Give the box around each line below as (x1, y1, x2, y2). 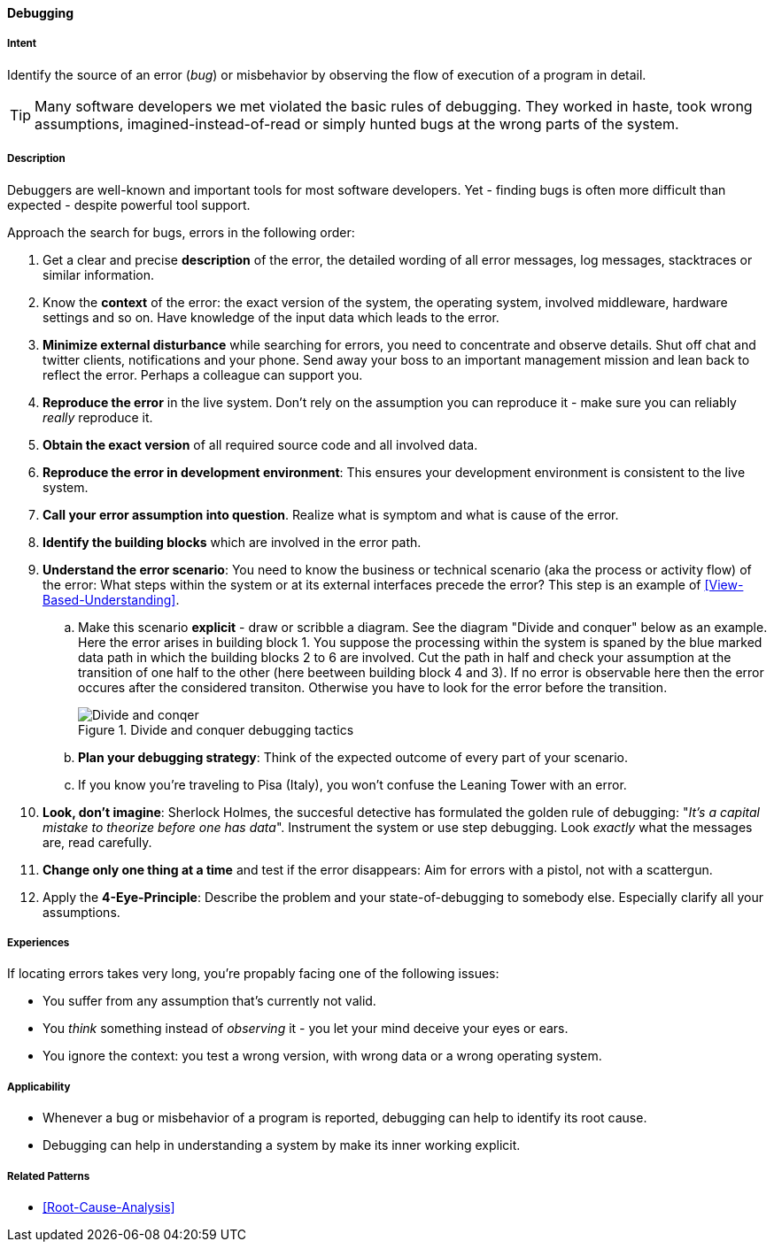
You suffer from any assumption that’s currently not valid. (43, 993, 376, 1009)
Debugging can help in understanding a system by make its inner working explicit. (43, 1137, 521, 1153)
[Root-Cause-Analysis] (43, 1199, 175, 1214)
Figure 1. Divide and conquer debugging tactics (78, 721, 354, 737)
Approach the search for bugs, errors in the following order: (7, 224, 355, 240)
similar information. (43, 266, 155, 282)
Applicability (7, 1080, 71, 1093)
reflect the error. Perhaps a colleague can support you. (43, 366, 363, 382)
